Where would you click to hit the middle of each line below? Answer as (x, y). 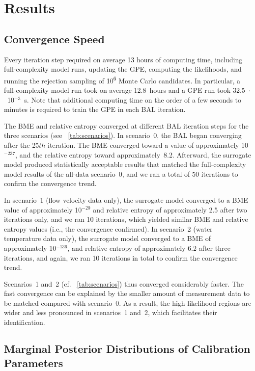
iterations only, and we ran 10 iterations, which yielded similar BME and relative (126, 219)
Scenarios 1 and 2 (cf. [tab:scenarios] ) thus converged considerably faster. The (124, 283)
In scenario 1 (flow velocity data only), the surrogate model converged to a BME (126, 199)
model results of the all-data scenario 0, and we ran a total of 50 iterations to (121, 173)
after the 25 (22, 145)
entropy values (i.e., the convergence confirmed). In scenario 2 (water (108, 228)
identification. (25, 322)
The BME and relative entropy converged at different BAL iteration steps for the (126, 125)
